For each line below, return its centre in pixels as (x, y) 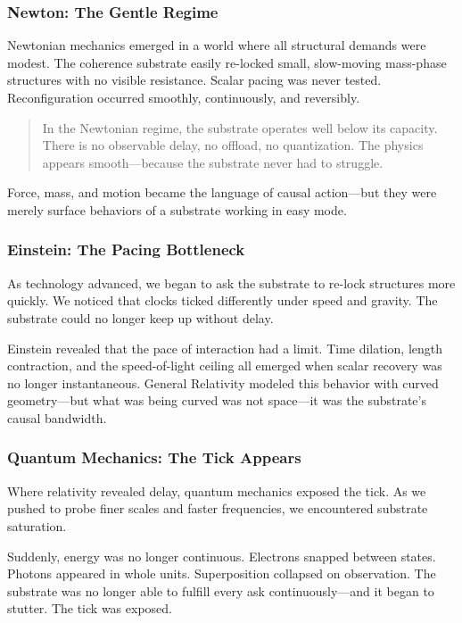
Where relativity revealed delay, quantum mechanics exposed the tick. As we (217, 490)
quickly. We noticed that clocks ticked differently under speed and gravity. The (223, 300)
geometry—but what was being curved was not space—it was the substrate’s (217, 400)
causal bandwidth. (57, 417)
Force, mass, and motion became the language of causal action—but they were (222, 192)
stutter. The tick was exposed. (90, 608)
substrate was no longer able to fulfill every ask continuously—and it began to (221, 590)
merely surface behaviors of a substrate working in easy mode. (177, 209)
